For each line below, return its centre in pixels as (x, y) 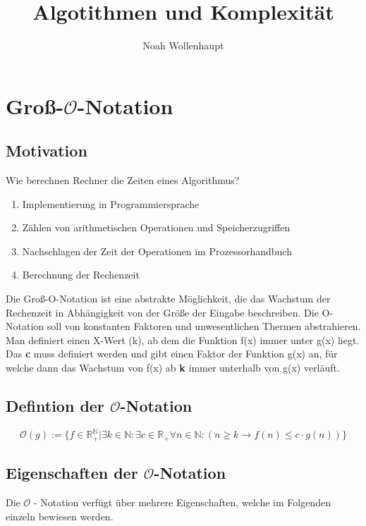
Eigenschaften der (72, 473)
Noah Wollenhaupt (183, 45)
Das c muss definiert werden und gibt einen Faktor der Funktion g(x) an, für (172, 354)
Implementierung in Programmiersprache (111, 203)
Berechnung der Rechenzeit (81, 275)
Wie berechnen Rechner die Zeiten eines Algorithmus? (123, 180)
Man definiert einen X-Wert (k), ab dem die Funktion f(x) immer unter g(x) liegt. (183, 340)
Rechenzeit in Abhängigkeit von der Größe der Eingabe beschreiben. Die (162, 312)
